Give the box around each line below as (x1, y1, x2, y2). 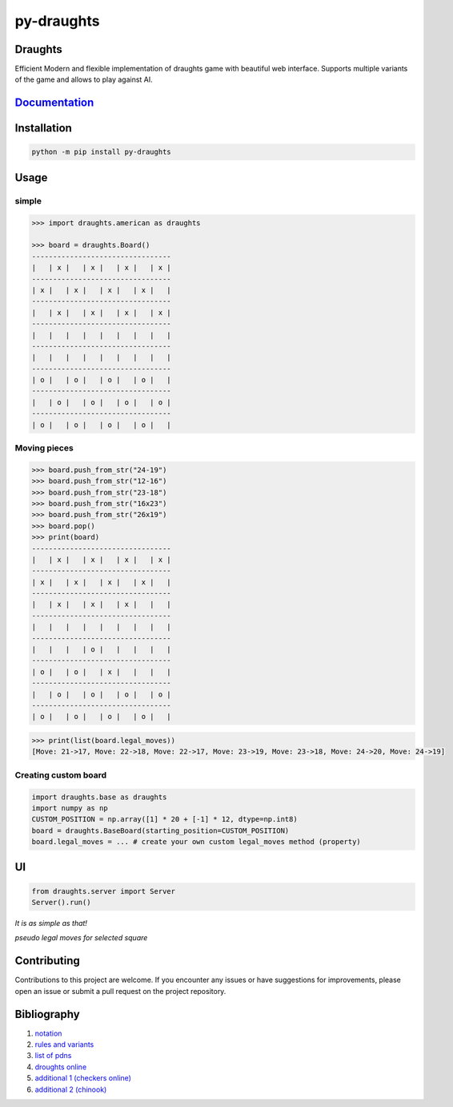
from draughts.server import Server (31, 887, 176, 895)
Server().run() (31, 898, 91, 907)
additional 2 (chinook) (34, 1085, 107, 1094)
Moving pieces (14, 442, 74, 454)
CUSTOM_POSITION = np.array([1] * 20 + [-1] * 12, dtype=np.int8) (31, 814, 298, 824)
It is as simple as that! (14, 919, 88, 928)
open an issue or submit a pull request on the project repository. (14, 986, 226, 996)
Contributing (14, 954, 80, 968)
